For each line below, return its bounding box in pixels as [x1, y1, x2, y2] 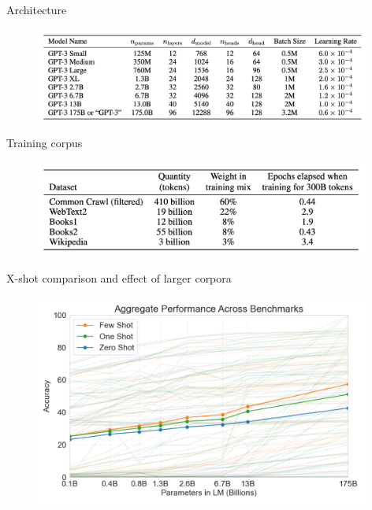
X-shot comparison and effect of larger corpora [6, 270, 232, 286]
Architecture [6, 2, 67, 17]
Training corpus [6, 135, 83, 151]
